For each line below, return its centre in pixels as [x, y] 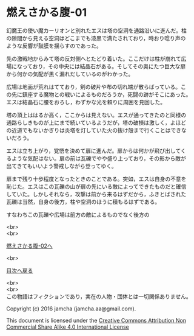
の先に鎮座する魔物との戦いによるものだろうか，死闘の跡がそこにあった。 [99, 94]
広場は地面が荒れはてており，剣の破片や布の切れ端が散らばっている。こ [96, 86]
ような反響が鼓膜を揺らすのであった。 [54, 46]
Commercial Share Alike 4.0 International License [68, 327]
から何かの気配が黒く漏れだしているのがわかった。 [70, 74]
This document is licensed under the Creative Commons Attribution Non [96, 320]
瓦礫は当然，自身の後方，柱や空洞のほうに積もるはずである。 [83, 201]
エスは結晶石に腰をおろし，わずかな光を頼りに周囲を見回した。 [86, 102]
